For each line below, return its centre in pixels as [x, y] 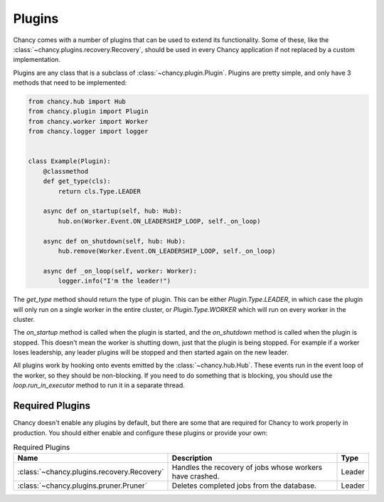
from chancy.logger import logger [88, 131]
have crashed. [196, 476]
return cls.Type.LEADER [100, 191]
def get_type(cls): [77, 181]
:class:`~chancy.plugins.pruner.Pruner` [82, 486]
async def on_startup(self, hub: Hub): [113, 211]
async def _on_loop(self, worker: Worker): [120, 271]
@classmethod [66, 171]
